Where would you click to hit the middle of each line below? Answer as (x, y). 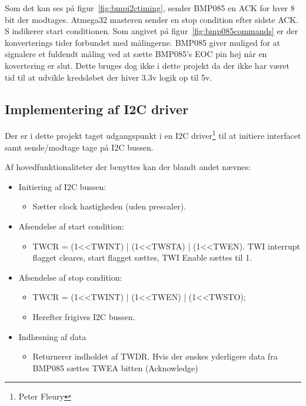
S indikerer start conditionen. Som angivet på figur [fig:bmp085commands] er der (152, 31)
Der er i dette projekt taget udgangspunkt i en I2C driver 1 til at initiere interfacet (153, 135)
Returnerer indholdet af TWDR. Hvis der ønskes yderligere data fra (155, 356)
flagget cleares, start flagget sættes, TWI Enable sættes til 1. (142, 257)
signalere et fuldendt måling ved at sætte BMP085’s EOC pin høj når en (136, 54)
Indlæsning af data (52, 336)
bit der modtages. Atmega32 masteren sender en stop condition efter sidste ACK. (152, 19)
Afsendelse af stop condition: (70, 277)
